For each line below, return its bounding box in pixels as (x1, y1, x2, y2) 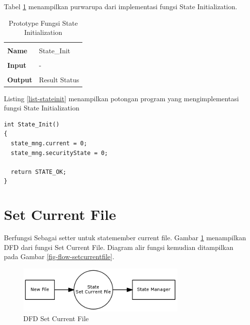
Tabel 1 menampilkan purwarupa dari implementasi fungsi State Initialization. (4, 1, 237, 11)
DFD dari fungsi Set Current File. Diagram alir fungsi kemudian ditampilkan (4, 242, 234, 252)
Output (7, 75, 32, 85)
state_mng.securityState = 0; (11, 149, 108, 156)
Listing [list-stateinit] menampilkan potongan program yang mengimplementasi (4, 93, 239, 103)
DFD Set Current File (23, 313, 89, 323)
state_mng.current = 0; (11, 139, 87, 147)
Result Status (39, 75, 79, 85)
